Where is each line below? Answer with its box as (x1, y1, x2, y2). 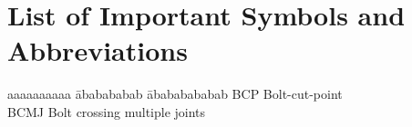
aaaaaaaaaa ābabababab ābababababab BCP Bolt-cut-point (7, 84, 343, 103)
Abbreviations (7, 32, 188, 69)
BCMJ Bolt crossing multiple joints (7, 102, 206, 121)
